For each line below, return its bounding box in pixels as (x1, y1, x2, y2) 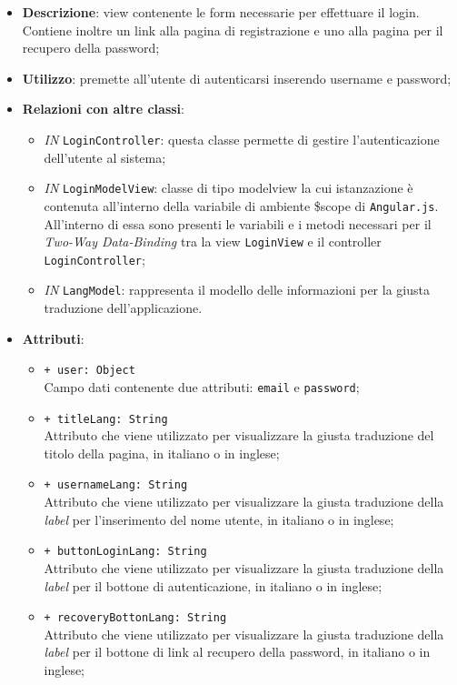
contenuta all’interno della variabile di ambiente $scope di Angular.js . (44, 196, 439, 215)
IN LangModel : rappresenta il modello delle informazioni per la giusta (44, 280, 430, 299)
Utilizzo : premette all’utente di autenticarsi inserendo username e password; (22, 68, 452, 87)
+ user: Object (44, 364, 135, 378)
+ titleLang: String (44, 412, 168, 426)
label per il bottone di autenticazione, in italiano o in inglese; (44, 576, 382, 595)
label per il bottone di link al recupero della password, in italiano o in (44, 642, 431, 661)
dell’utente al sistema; (44, 147, 166, 166)
